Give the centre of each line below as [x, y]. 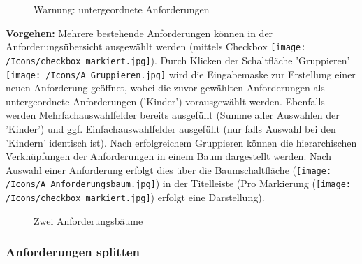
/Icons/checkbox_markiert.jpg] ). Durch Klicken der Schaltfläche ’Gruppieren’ [178, 60]
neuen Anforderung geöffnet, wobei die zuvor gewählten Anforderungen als [165, 88]
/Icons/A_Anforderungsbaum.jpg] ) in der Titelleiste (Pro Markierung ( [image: [178, 183]
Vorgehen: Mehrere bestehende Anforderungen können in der [139, 32]
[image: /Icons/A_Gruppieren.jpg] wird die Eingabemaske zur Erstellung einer [181, 74]
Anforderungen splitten [73, 252]
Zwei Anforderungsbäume [88, 220]
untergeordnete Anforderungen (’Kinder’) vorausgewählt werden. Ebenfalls [165, 101]
